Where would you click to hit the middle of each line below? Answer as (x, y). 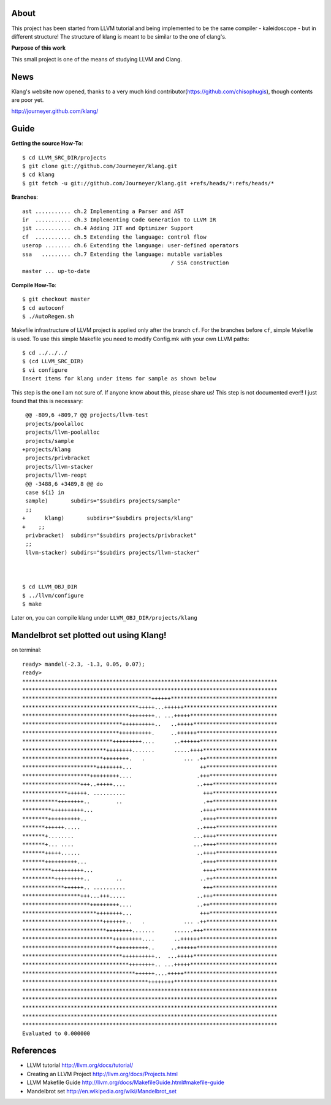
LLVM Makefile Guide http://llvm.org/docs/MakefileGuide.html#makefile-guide (126, 1082)
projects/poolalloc (55, 424)
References (34, 1051)
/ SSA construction (200, 263)
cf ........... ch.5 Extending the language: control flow (114, 237)
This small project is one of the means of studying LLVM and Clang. (97, 59)
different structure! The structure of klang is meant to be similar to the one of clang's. (119, 36)
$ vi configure (45, 370)
